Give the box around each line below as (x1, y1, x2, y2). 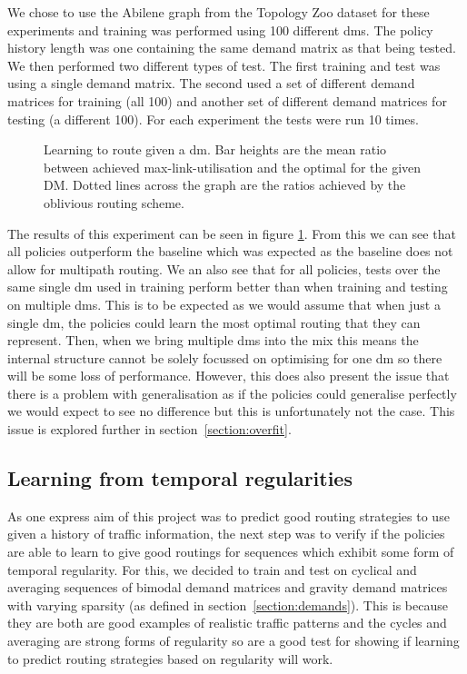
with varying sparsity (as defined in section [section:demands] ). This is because (7, 595, 448, 614)
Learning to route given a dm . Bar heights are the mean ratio (44, 140, 387, 159)
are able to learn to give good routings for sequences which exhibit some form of (7, 542, 454, 561)
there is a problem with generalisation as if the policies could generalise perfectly (7, 383, 457, 402)
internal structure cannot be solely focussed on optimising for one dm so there (7, 348, 442, 367)
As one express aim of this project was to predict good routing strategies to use (7, 506, 450, 525)
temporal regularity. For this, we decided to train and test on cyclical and (7, 560, 417, 579)
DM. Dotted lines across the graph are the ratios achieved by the (44, 175, 406, 194)
